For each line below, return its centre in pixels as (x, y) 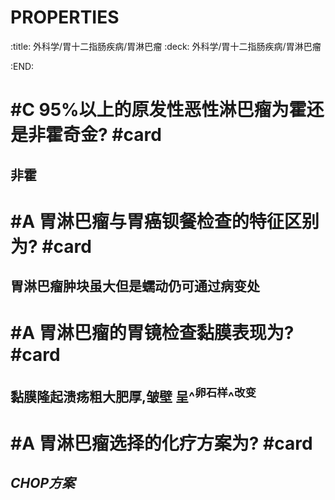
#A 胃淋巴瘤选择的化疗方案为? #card (161, 443)
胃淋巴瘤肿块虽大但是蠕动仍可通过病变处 (135, 286)
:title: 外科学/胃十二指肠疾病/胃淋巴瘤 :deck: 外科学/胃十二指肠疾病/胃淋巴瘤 (166, 46)
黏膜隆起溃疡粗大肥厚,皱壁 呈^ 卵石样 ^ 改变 (133, 395)
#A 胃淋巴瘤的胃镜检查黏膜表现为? (152, 333)
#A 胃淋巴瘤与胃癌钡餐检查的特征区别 (165, 221)
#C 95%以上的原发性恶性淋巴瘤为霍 (158, 110)
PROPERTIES (65, 17)
